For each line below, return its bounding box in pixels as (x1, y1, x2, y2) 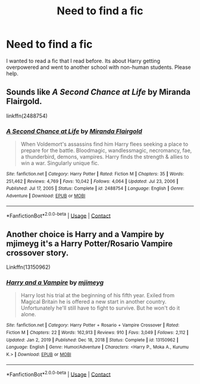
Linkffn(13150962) (6, 263, 51, 271)
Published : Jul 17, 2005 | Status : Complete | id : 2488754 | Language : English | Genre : (6, 185, 185, 191)
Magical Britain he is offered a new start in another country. (20, 298, 167, 306)
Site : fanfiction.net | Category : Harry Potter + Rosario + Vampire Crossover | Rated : (6, 322, 180, 328)
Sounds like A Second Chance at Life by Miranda (6, 87, 190, 97)
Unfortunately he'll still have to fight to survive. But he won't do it (20, 304, 180, 311)
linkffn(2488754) (6, 112, 48, 119)
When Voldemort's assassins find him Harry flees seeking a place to (20, 141, 189, 148)
